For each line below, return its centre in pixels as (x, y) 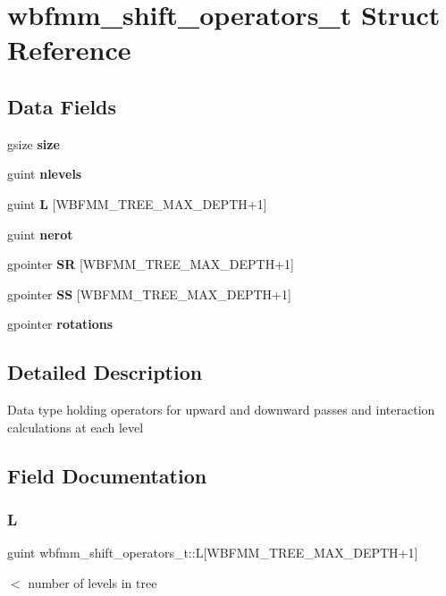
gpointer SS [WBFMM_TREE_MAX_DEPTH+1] (149, 294)
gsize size (34, 143)
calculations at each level (76, 427)
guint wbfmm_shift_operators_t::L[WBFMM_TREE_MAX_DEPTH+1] (213, 553)
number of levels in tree (93, 582)
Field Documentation (107, 475)
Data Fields (62, 106)
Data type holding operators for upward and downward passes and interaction (221, 410)
